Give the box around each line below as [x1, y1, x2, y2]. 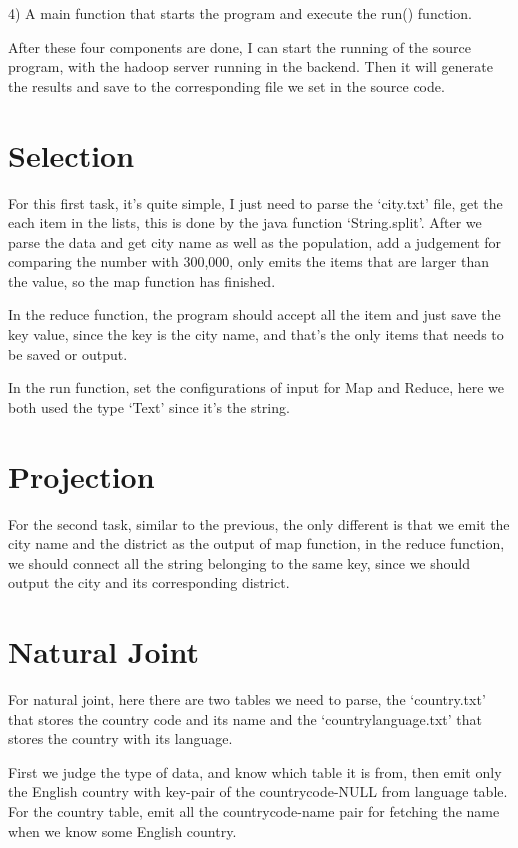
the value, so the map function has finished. [8, 270, 276, 291]
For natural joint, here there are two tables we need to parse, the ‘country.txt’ [8, 689, 486, 710]
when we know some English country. [8, 820, 237, 841]
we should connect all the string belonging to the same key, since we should [8, 552, 470, 573]
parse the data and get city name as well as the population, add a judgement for [8, 231, 502, 252]
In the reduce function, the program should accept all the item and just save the [8, 304, 501, 325]
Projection [8, 455, 155, 496]
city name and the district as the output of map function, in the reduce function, [8, 533, 505, 554]
